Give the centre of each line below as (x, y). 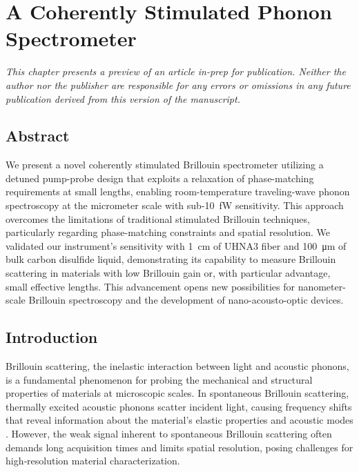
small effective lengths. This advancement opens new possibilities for (150, 286)
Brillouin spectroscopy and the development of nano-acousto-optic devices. (186, 300)
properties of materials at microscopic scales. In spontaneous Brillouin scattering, (177, 393)
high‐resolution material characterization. (93, 461)
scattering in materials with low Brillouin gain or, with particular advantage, (168, 273)
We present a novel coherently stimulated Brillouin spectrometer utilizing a (165, 165)
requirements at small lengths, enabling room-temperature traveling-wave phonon (178, 191)
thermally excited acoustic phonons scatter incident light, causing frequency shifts (179, 406)
